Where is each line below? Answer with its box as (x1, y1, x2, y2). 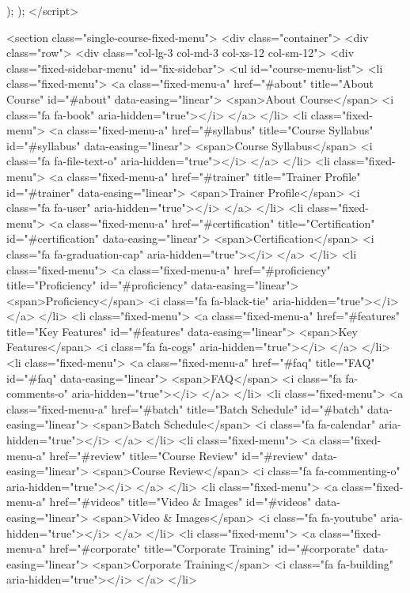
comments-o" (6, 385, 69, 402)
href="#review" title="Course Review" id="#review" (49, 447, 309, 463)
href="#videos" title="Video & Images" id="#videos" (49, 493, 312, 510)
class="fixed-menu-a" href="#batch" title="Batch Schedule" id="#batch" (6, 400, 364, 417)
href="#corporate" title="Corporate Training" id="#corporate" (49, 540, 360, 557)
